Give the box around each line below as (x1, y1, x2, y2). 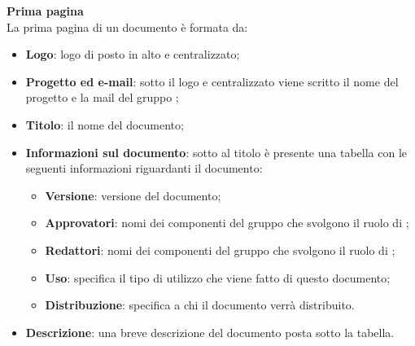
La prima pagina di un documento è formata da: (7, 18, 248, 35)
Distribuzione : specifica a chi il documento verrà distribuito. (45, 296, 355, 313)
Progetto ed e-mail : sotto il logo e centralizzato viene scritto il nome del (25, 72, 399, 90)
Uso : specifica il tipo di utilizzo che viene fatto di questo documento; (45, 269, 391, 286)
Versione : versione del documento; (45, 186, 221, 204)
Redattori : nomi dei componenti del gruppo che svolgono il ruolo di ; (45, 241, 395, 258)
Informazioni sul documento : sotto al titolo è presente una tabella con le (25, 143, 408, 160)
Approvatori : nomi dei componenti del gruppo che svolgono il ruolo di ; (45, 214, 409, 231)
